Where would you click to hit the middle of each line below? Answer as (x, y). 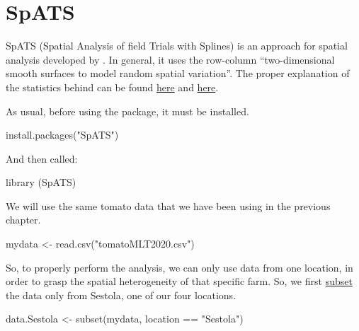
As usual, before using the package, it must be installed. (127, 111)
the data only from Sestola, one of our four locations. (121, 295)
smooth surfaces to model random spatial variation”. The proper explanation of (178, 73)
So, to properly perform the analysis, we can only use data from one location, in (179, 267)
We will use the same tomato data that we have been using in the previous (168, 205)
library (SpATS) (41, 182)
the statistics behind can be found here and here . (112, 87)
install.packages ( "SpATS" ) (62, 135)
